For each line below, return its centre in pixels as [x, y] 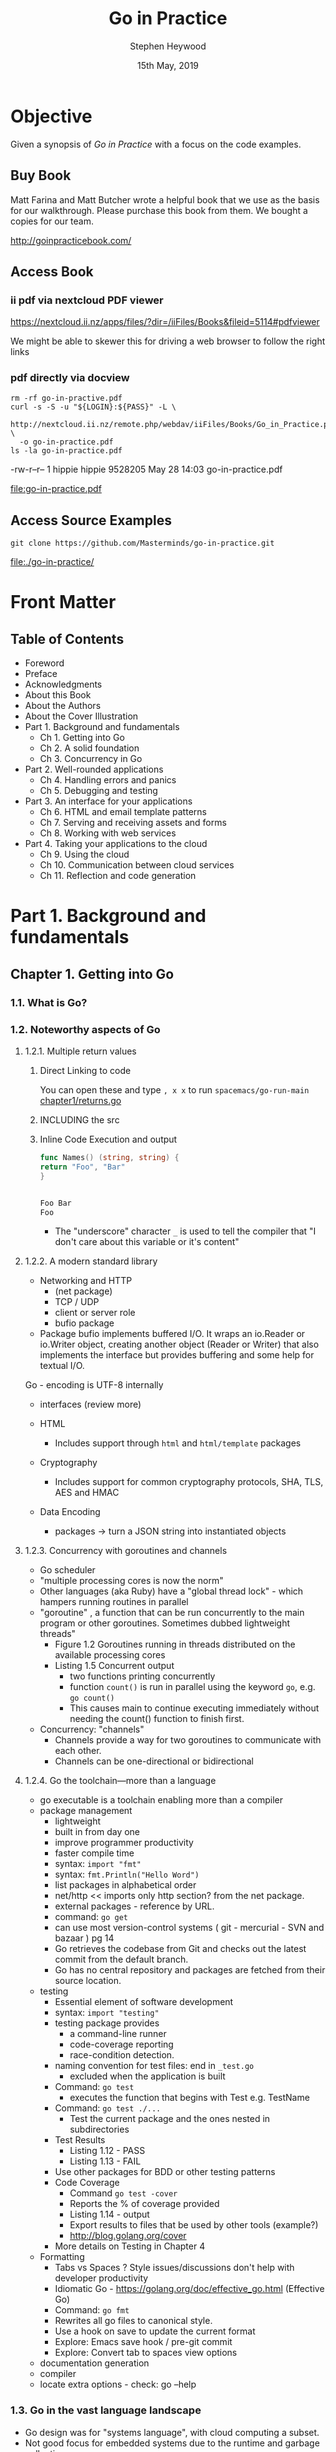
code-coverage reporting [121, 2044]
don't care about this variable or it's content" [147, 1242]
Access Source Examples [91, 520]
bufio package [84, 1323]
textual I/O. [62, 1366]
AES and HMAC [87, 1493]
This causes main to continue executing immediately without [194, 1708]
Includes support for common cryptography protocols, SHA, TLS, [189, 1482]
